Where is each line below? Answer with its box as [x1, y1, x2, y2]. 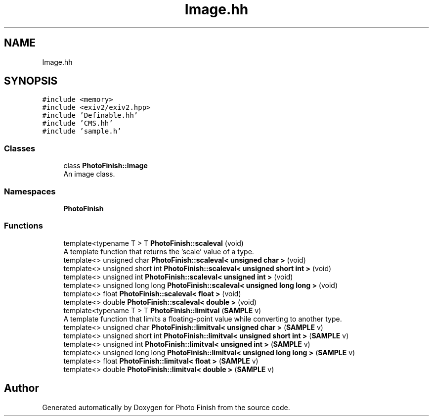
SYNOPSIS [4, 75, 58, 88]
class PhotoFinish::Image [63, 161, 148, 170]
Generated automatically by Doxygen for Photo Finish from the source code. [42, 403, 290, 412]
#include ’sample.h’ [42, 127, 122, 136]
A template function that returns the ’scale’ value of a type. [63, 247, 254, 256]
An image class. [63, 170, 115, 179]
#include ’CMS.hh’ [42, 119, 113, 128]
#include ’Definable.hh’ [42, 111, 138, 120]
